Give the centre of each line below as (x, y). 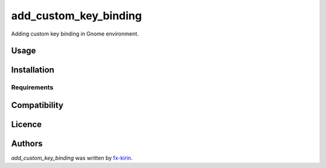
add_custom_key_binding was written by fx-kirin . (72, 158)
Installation (33, 70)
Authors (27, 144)
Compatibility (37, 105)
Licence (27, 124)
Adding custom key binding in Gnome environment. (75, 34)
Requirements (32, 87)
